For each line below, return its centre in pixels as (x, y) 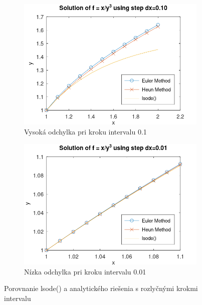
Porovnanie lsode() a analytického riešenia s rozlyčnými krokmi (101, 288)
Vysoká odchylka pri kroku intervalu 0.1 (85, 131)
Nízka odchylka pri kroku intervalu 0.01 (85, 271)
